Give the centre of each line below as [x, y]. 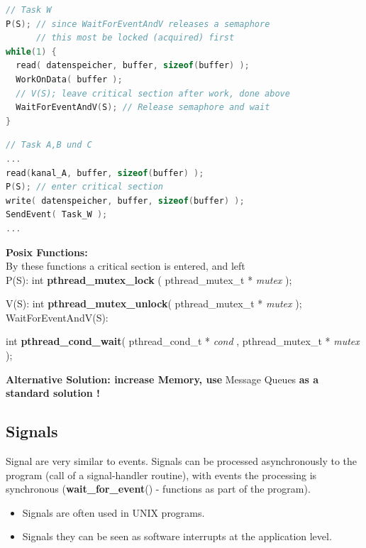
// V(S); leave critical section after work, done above [153, 93]
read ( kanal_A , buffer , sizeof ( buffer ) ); [105, 173]
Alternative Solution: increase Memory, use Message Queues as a [162, 379]
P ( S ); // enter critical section [84, 187]
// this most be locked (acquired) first [135, 38]
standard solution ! [53, 393]
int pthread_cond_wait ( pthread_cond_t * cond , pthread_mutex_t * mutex [183, 341]
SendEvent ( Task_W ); [57, 215]
